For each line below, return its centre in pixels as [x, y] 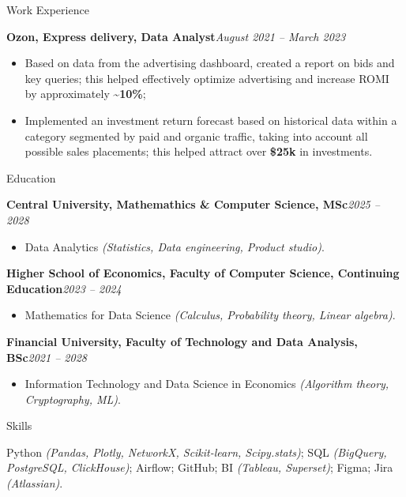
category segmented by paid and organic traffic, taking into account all [196, 136]
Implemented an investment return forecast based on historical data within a [211, 120]
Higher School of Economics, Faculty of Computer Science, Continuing [203, 273]
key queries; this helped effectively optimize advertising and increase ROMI [207, 78]
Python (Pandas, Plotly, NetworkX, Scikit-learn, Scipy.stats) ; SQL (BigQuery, [197, 452]
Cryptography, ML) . [73, 399]
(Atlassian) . [35, 483]
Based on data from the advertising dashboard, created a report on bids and [210, 63]
